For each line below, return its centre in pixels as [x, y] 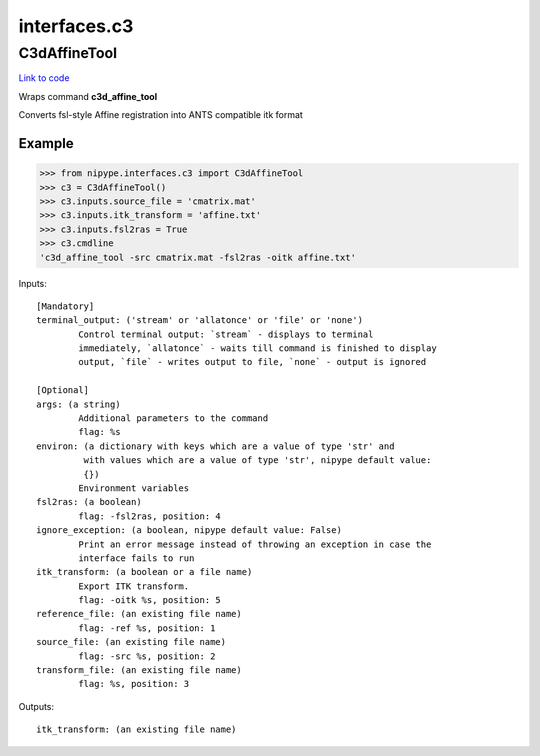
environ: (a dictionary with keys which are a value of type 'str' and [215, 446]
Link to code [44, 78]
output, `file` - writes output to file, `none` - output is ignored [252, 362]
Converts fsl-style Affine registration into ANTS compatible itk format [161, 115]
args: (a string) [78, 404]
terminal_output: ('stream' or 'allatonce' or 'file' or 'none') [200, 320]
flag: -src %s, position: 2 [147, 656]
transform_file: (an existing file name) [139, 670]
